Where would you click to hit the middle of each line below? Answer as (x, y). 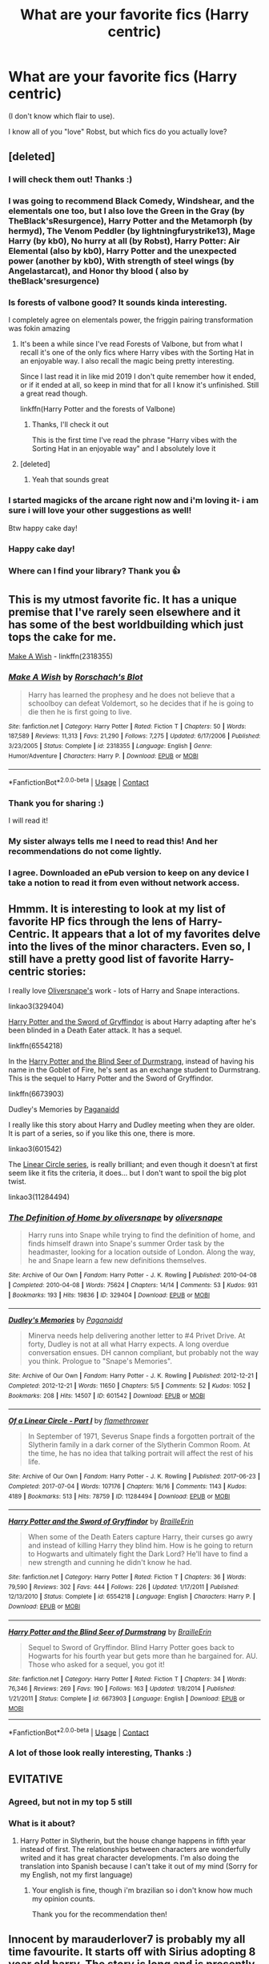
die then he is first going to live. (80, 711)
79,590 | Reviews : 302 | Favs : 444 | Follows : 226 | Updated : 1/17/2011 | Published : (124, 1587)
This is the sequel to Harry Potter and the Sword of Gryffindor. (111, 1078)
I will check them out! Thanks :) (70, 179)
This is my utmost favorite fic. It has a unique (123, 600)
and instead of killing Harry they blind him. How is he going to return (141, 1545)
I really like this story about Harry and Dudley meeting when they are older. (132, 1125)
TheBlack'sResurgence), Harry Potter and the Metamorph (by (130, 221)
